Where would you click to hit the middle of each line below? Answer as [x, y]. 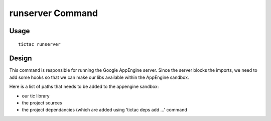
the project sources [42, 103]
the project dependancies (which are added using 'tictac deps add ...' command [105, 110]
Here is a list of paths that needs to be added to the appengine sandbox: [84, 87]
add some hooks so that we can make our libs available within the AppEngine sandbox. [99, 77]
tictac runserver [39, 44]
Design [21, 58]
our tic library [36, 96]
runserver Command [53, 13]
